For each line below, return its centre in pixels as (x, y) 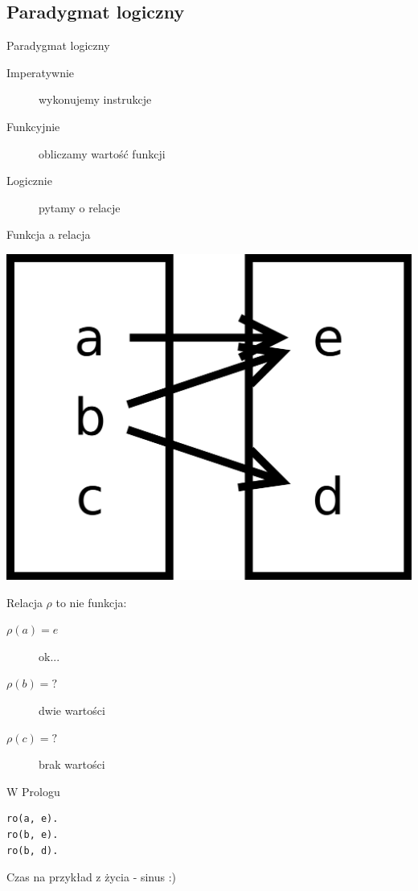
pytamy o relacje (80, 207)
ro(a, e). (33, 819)
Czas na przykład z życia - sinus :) (92, 877)
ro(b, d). (33, 850)
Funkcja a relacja (49, 234)
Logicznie (29, 181)
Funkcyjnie (33, 126)
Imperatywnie (41, 72)
